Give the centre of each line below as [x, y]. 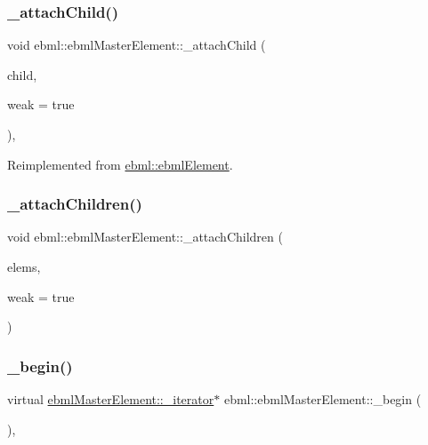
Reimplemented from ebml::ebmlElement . [120, 164]
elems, [24, 266]
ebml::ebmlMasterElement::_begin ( [323, 399]
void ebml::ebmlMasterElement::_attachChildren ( [145, 237]
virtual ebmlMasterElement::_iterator [111, 399]
